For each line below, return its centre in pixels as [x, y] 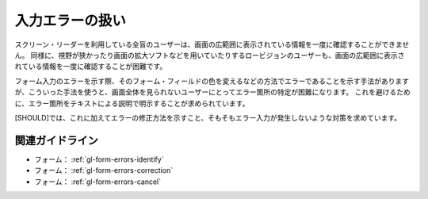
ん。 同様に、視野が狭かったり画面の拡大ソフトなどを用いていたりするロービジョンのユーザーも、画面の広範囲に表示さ [210, 55]
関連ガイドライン [56, 140]
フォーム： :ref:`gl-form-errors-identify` [99, 159]
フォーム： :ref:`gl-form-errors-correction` [104, 170]
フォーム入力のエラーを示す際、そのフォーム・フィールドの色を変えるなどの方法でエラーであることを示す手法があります [212, 81]
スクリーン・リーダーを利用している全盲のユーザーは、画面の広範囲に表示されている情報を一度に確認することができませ [212, 44]
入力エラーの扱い [71, 21]
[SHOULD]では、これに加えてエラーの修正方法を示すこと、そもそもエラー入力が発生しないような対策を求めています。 [208, 117]
